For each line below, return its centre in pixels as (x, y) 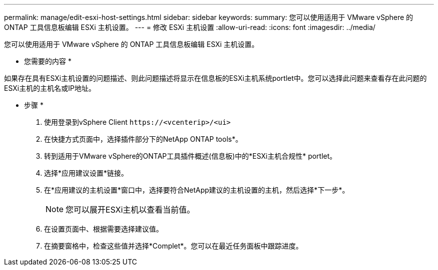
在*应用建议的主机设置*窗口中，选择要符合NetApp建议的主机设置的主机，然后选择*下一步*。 (197, 190)
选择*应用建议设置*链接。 (86, 173)
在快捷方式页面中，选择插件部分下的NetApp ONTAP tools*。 (143, 139)
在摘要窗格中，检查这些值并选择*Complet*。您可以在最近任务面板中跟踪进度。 (173, 246)
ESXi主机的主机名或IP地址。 (50, 88)
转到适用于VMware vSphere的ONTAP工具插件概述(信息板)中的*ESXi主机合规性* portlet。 (190, 156)
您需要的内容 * (48, 61)
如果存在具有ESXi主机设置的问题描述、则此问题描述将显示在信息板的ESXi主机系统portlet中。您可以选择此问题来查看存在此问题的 (215, 78)
